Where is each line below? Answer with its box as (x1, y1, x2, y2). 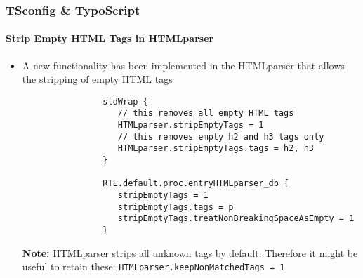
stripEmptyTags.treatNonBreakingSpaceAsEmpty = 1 (117, 213, 355, 224)
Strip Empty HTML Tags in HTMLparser (6, 31, 214, 46)
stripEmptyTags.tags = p (117, 201, 234, 212)
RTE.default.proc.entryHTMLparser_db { (103, 178, 289, 189)
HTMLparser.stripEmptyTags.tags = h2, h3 (117, 143, 315, 154)
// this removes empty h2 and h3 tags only (117, 131, 324, 142)
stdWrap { (103, 96, 148, 107)
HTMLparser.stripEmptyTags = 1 (117, 120, 264, 131)
